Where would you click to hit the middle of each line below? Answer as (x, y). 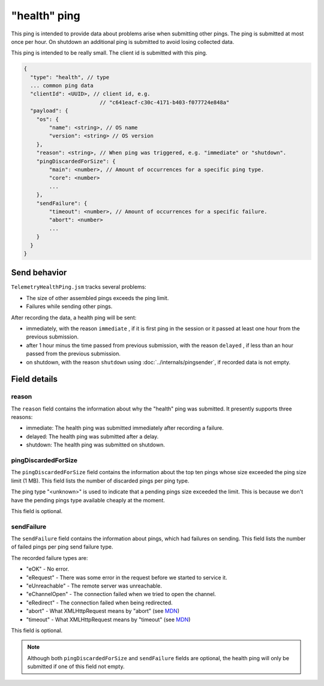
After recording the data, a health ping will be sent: (74, 317)
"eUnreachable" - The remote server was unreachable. (94, 586)
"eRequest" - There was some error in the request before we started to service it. (127, 577)
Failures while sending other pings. (69, 307)
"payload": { (49, 111)
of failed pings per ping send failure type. (62, 547)
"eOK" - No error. (47, 569)
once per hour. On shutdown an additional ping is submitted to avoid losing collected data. (123, 41)
